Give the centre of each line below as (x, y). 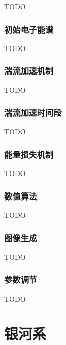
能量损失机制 (29, 154)
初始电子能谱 (29, 29)
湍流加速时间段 (33, 113)
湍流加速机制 (29, 71)
